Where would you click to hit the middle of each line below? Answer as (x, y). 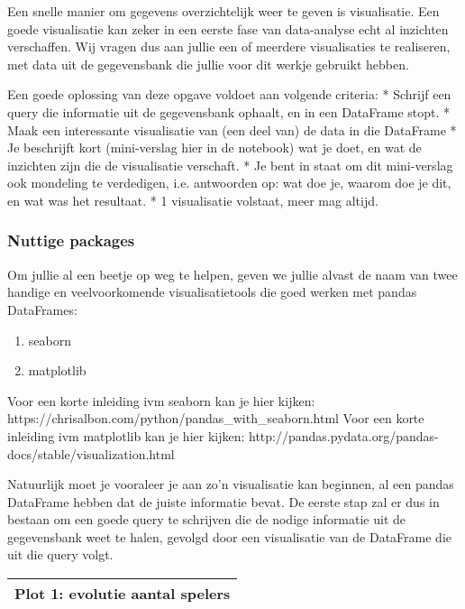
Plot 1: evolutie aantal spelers (123, 594)
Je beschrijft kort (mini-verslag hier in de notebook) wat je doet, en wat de (214, 148)
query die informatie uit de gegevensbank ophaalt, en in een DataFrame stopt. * (229, 111)
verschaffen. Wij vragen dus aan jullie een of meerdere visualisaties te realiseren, (229, 46)
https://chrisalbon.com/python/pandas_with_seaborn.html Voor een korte (216, 418)
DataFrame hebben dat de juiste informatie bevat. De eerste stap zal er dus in (223, 501)
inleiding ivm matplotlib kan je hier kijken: (126, 435)
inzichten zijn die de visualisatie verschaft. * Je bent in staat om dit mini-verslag (230, 165)
